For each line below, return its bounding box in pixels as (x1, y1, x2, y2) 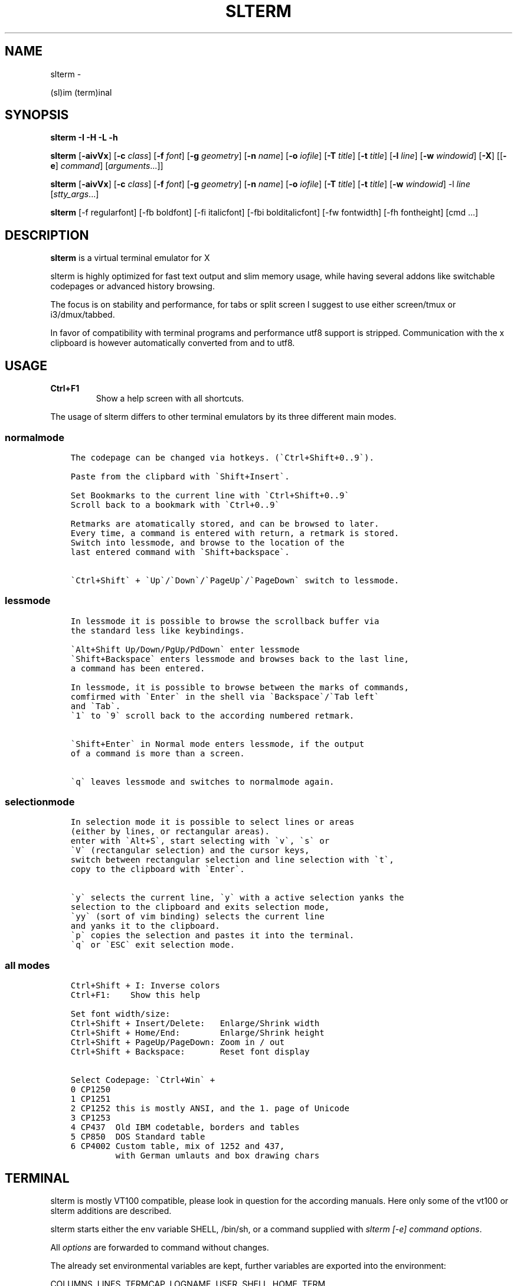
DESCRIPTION (5, 227, 89, 243)
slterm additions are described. (50, 1205, 172, 1216)
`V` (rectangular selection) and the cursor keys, (70, 846, 310, 856)
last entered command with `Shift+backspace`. (70, 547, 290, 557)
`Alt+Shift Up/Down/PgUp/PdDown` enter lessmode (70, 644, 300, 654)
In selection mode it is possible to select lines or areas (70, 817, 355, 827)
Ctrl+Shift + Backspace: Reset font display (70, 1047, 310, 1057)
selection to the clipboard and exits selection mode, (70, 902, 330, 912)
